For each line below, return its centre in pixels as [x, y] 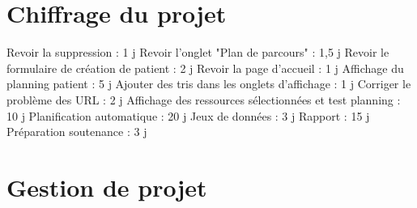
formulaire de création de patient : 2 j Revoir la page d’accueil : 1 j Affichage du [205, 68]
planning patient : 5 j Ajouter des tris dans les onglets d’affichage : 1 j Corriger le [209, 84]
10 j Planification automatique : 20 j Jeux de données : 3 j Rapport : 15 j [188, 115]
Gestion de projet [107, 187]
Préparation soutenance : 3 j [77, 132]
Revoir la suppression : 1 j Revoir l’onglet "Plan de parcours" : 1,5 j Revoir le [198, 52]
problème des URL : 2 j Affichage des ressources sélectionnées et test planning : [204, 99]
